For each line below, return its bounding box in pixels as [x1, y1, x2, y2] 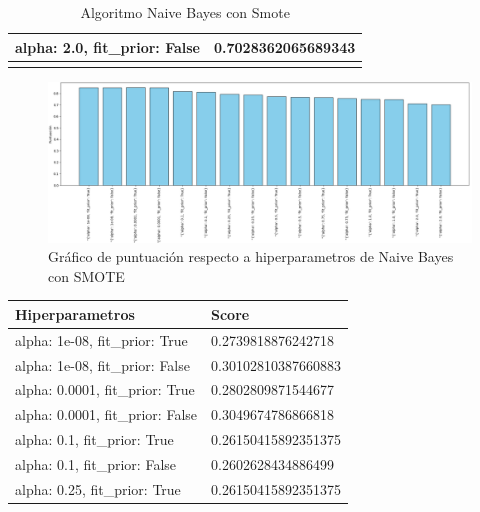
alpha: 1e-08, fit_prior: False [15, 354, 190, 375]
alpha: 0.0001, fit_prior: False [15, 404, 197, 425]
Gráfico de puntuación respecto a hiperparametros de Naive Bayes [48, 246, 454, 267]
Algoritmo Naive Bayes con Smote [80, 2, 290, 22]
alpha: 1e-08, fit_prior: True [15, 329, 188, 350]
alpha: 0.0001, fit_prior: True [15, 379, 195, 400]
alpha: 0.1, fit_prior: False [15, 453, 176, 474]
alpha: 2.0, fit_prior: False [15, 36, 200, 57]
